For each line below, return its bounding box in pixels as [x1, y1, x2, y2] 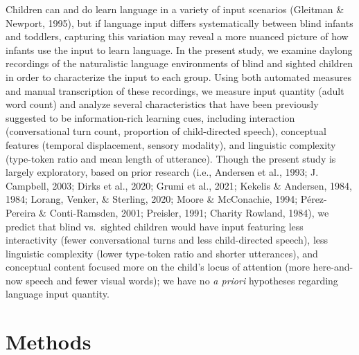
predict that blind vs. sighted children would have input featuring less [6, 219, 304, 233]
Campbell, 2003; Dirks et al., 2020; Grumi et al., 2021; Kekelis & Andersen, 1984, [6, 178, 352, 192]
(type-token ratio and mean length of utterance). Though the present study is [6, 151, 336, 165]
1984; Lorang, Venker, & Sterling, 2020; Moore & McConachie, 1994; [6, 192, 298, 206]
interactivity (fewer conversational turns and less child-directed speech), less [6, 233, 329, 247]
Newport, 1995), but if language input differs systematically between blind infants [6, 15, 353, 30]
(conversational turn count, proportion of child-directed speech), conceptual [6, 124, 326, 138]
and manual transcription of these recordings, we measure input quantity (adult [6, 83, 344, 98]
